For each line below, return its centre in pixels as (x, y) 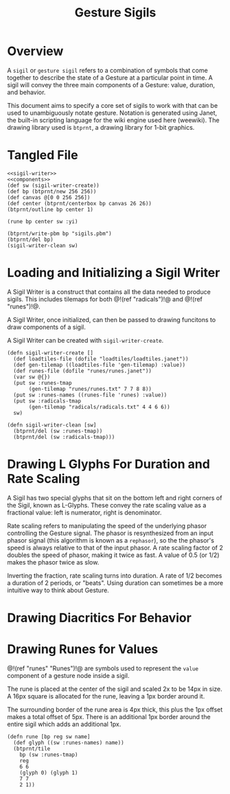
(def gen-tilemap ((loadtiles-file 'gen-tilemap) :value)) (100, 365)
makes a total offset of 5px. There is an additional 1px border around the (109, 716)
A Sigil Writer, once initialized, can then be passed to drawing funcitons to (112, 319)
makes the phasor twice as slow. (53, 562)
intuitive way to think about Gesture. (58, 590)
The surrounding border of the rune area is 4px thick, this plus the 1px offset (115, 710)
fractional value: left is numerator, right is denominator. (84, 512)
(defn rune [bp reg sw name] (49, 736)
